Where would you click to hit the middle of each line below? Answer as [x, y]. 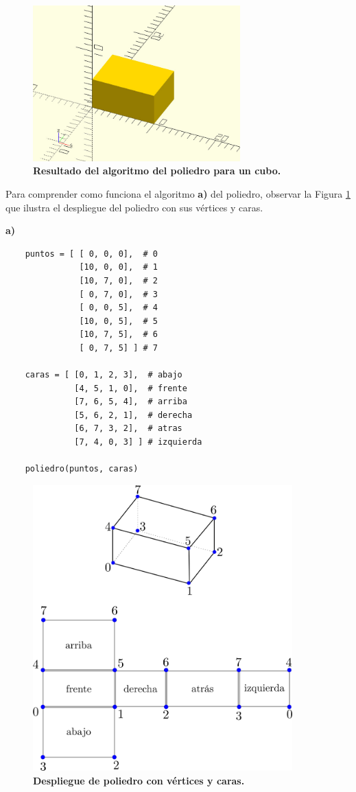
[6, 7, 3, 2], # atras [128, 429]
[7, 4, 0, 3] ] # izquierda [138, 442]
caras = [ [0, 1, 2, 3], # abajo [104, 375]
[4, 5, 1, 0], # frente [131, 388]
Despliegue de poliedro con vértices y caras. [139, 780]
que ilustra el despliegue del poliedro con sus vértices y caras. [134, 207]
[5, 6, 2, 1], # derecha [133, 415]
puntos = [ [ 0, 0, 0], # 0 [91, 254]
